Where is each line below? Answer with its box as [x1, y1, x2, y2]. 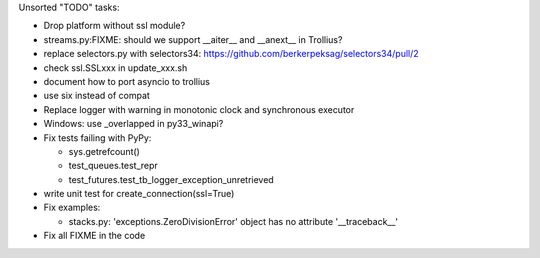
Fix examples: [43, 201, 101, 214]
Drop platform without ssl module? [43, 20, 186, 32]
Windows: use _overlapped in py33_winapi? [43, 118, 224, 130]
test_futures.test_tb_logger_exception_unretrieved [68, 173, 274, 185]
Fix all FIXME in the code [43, 230, 146, 242]
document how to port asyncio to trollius [43, 75, 210, 87]
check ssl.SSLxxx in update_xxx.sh [43, 61, 188, 74]
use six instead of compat [43, 90, 150, 102]
